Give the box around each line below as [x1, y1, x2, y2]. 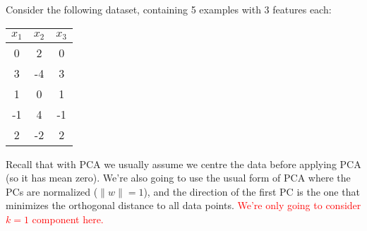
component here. [32, 211, 104, 226]
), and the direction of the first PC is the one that [143, 184, 360, 199]
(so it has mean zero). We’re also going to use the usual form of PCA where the [6, 170, 351, 185]
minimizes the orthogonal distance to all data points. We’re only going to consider [6, 198, 361, 213]
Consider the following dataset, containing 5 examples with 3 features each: [6, 2, 332, 16]
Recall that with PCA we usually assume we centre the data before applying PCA [6, 156, 361, 171]
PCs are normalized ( [6, 184, 98, 199]
